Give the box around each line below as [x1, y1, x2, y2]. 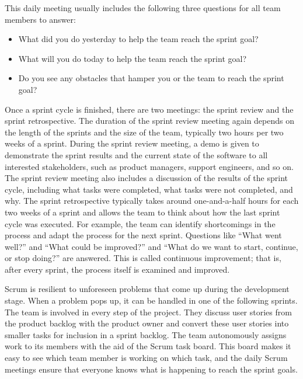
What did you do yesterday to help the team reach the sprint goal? [18, 33, 259, 45]
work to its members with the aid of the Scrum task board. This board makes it [5, 340, 291, 352]
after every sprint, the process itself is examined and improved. [5, 263, 230, 275]
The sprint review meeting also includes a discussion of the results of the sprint [5, 172, 288, 184]
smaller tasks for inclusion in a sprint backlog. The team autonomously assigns [5, 328, 287, 340]
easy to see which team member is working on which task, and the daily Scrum [5, 352, 288, 364]
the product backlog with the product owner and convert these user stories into [5, 317, 289, 329]
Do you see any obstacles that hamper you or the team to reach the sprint [18, 72, 284, 84]
